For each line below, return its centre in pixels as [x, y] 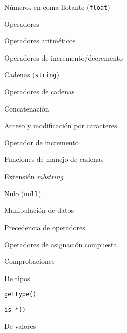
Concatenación [27, 108]
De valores [20, 326]
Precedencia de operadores [45, 227]
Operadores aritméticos [40, 41]
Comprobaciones [29, 261]
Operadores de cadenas [39, 92]
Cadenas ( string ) [32, 74]
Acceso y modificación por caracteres [61, 125]
